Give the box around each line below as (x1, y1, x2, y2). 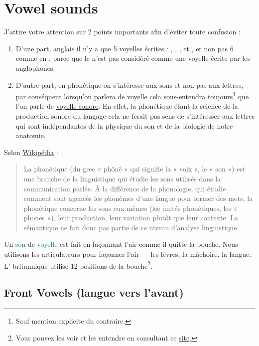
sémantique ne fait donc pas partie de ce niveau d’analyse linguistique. (23, 222, 239, 232)
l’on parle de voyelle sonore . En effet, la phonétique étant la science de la (15, 101, 238, 111)
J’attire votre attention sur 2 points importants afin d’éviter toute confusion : (4, 26, 241, 37)
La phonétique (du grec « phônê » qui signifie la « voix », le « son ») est (23, 164, 246, 174)
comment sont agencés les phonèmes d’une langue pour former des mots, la (23, 193, 253, 203)
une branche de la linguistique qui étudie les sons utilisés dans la (23, 173, 221, 183)
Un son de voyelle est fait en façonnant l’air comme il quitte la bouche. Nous (4, 239, 238, 249)
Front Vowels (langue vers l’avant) (4, 285, 184, 300)
